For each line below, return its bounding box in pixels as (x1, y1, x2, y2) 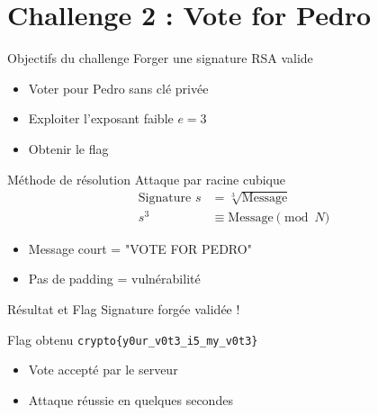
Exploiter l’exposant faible (28, 109, 174, 128)
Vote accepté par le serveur (28, 360, 178, 379)
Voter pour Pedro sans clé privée (28, 78, 209, 97)
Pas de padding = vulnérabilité (28, 269, 201, 288)
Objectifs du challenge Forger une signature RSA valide (7, 49, 313, 68)
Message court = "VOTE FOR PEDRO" (28, 239, 252, 257)
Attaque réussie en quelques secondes (28, 390, 233, 409)
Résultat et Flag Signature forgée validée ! (7, 299, 240, 318)
